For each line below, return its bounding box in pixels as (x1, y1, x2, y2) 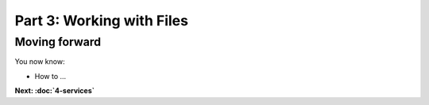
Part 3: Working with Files (14, 12, 188, 29)
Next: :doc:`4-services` (14, 86, 95, 96)
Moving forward (14, 35, 102, 49)
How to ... (34, 71, 67, 81)
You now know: (14, 57, 65, 66)
